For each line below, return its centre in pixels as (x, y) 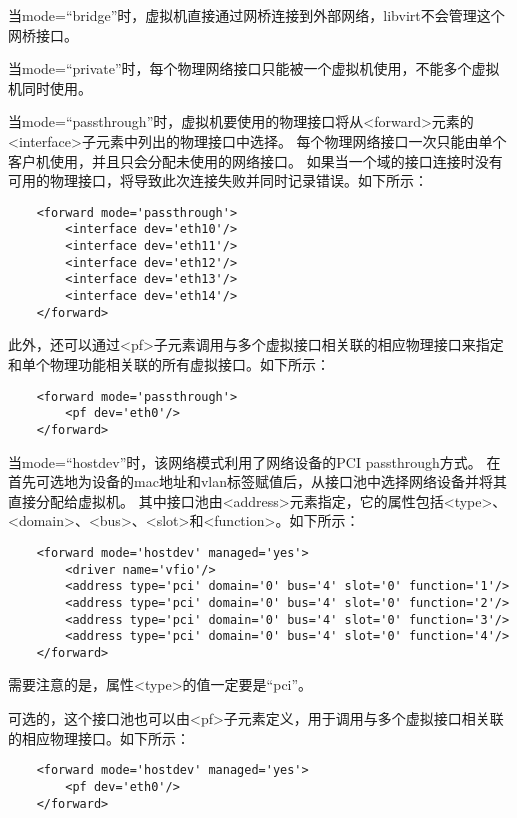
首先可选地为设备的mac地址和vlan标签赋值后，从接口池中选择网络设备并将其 (257, 481)
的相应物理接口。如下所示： (99, 737)
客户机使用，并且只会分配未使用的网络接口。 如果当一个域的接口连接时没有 (255, 160)
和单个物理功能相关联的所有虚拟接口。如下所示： (169, 363)
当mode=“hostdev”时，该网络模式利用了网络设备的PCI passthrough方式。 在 (254, 461)
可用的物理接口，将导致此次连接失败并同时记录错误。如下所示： (218, 180)
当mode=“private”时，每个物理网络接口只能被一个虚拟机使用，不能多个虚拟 (254, 68)
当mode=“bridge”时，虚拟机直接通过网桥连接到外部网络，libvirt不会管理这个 (256, 15)
